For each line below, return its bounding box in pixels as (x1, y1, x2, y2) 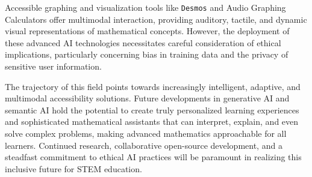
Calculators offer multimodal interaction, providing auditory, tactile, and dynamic (5, 13, 307, 25)
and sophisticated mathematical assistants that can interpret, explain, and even (5, 115, 299, 128)
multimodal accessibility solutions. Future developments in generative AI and (5, 92, 290, 104)
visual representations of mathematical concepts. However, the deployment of (5, 25, 290, 37)
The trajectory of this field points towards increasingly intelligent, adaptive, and (5, 80, 301, 92)
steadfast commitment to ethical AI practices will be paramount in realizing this (5, 151, 302, 163)
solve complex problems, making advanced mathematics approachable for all (5, 127, 287, 139)
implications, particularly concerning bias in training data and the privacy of (5, 48, 289, 61)
